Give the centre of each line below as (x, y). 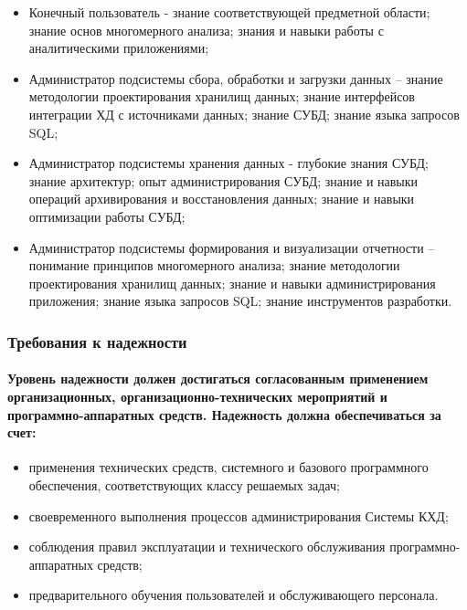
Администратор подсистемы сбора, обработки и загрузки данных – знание (236, 78)
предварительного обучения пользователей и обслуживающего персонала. (233, 595)
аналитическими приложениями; (119, 48)
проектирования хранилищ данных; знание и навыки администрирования (232, 283)
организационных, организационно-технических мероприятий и (197, 396)
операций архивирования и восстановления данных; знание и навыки (222, 199)
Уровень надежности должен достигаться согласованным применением (218, 379)
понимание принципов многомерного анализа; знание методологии (214, 265)
